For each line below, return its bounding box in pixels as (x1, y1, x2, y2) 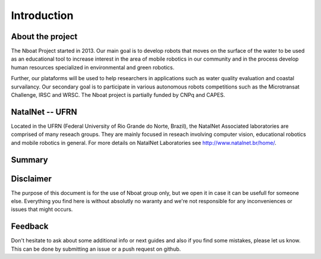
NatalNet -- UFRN (11, 107, 77, 117)
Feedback (11, 222, 49, 232)
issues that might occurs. (11, 206, 73, 213)
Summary (11, 154, 48, 165)
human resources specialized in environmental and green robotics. (11, 64, 175, 71)
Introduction (11, 9, 74, 22)
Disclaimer (11, 173, 52, 184)
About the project (11, 31, 78, 42)
